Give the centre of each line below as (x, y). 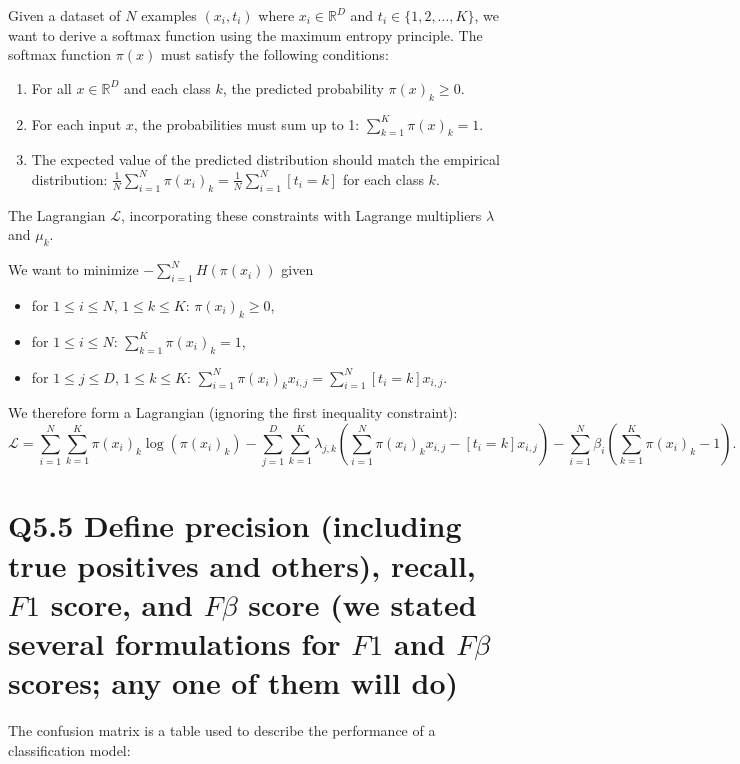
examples (169, 15)
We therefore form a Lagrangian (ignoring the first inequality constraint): (233, 412)
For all (51, 87)
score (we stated (362, 603)
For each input (76, 123)
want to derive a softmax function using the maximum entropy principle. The (245, 34)
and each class (167, 87)
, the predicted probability (303, 87)
